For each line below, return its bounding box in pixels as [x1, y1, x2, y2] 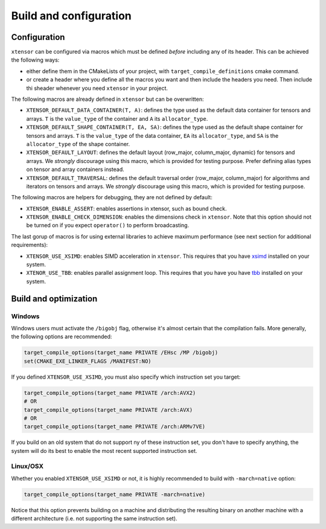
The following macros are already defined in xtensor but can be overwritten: [11, 95, 204, 103]
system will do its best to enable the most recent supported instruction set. [11, 447, 197, 454]
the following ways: [11, 56, 60, 63]
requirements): [11, 242, 48, 249]
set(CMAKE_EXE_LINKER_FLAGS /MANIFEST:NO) [24, 357, 152, 365]
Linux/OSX [11, 462, 44, 470]
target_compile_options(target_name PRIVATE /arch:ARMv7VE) [24, 423, 206, 430]
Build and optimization [11, 293, 98, 304]
